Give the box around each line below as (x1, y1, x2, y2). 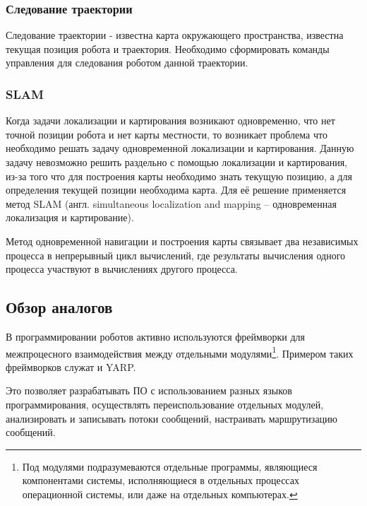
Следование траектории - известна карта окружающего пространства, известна (6, 28, 344, 42)
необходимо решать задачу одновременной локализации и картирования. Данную (6, 141, 354, 155)
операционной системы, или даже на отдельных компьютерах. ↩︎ (22, 486, 298, 501)
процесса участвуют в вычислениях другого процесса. (6, 261, 238, 276)
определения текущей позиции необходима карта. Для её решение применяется (6, 182, 347, 197)
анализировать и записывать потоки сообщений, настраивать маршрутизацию (6, 411, 338, 425)
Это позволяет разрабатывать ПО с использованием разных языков (6, 383, 292, 398)
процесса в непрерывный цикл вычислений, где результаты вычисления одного (6, 247, 346, 262)
